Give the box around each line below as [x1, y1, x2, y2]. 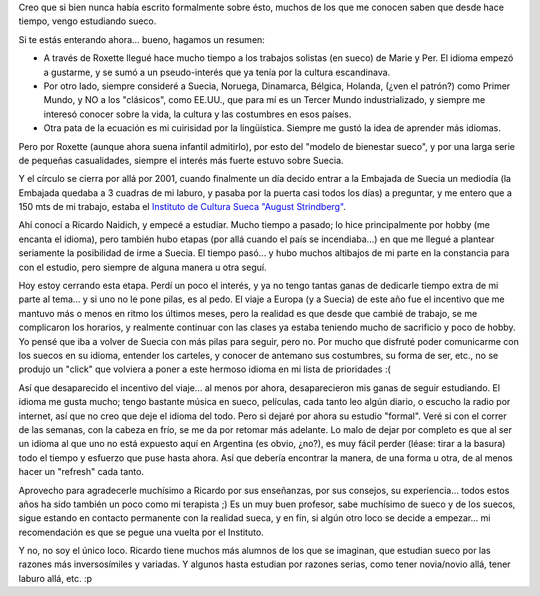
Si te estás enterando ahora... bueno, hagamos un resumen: [18, 33, 265, 45]
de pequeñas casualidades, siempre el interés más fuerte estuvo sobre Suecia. [18, 154, 344, 166]
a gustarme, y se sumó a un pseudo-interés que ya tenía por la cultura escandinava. [43, 66, 391, 78]
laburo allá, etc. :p [18, 572, 93, 584]
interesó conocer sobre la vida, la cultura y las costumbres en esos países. [43, 108, 352, 120]
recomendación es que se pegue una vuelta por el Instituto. [18, 526, 264, 538]
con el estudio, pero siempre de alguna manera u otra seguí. [18, 261, 267, 273]
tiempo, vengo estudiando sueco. [18, 15, 157, 27]
